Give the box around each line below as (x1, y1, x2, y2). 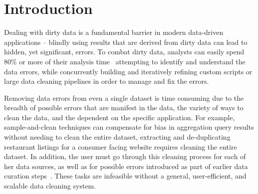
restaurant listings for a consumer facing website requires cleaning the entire (4, 141, 237, 152)
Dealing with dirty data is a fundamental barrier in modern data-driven (4, 27, 224, 37)
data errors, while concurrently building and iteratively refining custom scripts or (4, 66, 253, 76)
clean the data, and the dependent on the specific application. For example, (4, 112, 235, 122)
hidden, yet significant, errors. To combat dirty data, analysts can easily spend (4, 46, 245, 57)
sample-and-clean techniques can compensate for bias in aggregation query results (4, 122, 254, 132)
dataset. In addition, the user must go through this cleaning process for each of (4, 151, 246, 162)
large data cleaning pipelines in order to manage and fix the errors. (4, 76, 209, 86)
